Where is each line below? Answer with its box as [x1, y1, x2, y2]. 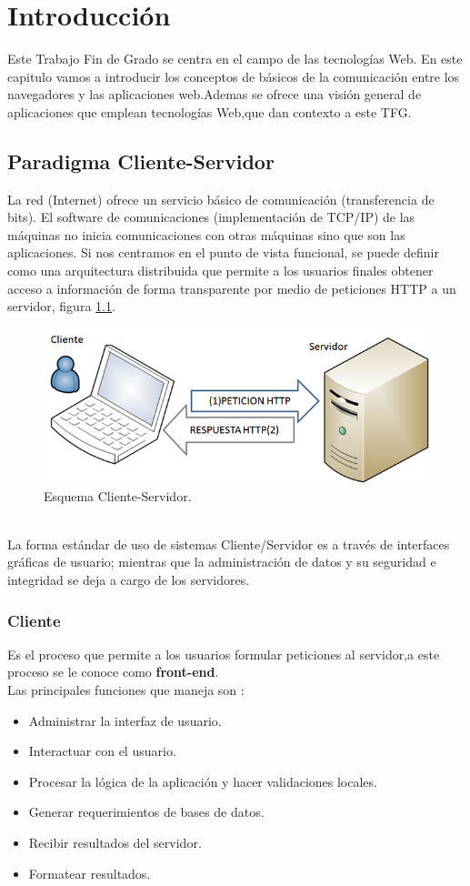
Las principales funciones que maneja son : [7, 680, 245, 700]
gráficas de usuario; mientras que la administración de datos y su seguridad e [7, 552, 436, 571]
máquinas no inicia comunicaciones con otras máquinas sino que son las [7, 225, 405, 244]
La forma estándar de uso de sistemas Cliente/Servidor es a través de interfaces [7, 534, 450, 553]
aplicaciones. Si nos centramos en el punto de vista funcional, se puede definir [7, 243, 439, 262]
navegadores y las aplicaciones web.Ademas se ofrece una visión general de [7, 85, 422, 104]
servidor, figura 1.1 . [7, 297, 115, 316]
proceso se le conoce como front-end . [7, 662, 219, 681]
